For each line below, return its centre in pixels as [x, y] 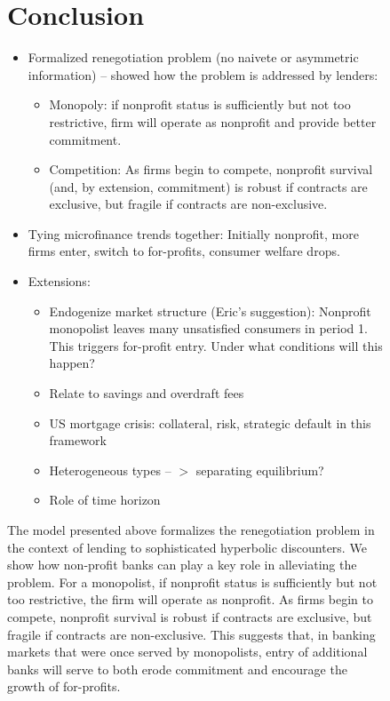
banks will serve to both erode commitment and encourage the [177, 669]
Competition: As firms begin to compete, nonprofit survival [211, 169]
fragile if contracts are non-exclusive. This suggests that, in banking [191, 634]
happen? [72, 363]
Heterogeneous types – [110, 470]
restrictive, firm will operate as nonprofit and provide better [213, 121]
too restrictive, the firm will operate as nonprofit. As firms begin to [190, 599]
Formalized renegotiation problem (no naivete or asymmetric [193, 57]
